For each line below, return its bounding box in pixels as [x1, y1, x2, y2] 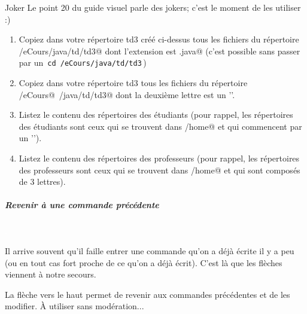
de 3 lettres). [19, 175, 66, 188]
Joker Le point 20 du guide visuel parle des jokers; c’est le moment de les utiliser [5, 1, 301, 13]
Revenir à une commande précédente [5, 199, 159, 211]
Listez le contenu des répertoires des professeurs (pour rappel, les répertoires [19, 152, 300, 164]
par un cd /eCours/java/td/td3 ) [19, 56, 147, 69]
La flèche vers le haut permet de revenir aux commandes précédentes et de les [5, 288, 290, 300]
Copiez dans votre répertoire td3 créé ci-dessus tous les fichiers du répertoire [19, 33, 299, 45]
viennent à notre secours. [5, 268, 96, 281]
